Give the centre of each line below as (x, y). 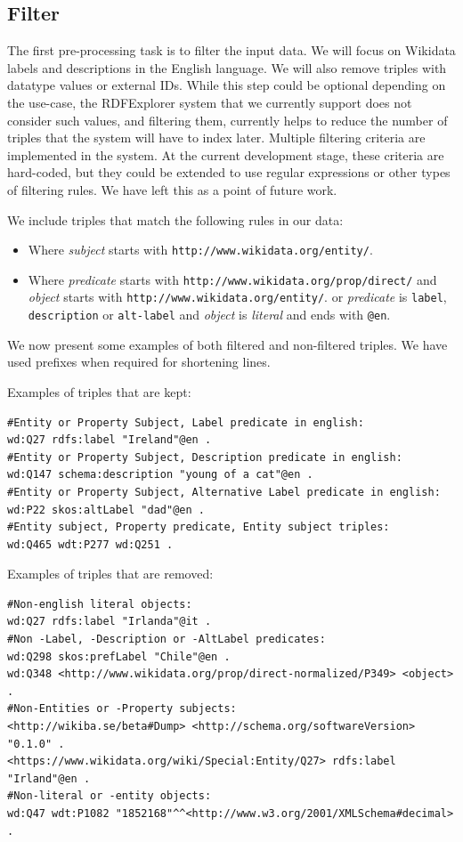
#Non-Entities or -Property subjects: (122, 709)
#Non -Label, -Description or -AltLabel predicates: (167, 640)
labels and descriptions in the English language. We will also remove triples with (227, 67)
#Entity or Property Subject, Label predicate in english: (186, 422)
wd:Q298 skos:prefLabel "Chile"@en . (119, 656)
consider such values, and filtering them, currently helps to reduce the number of (227, 120)
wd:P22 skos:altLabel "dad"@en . (106, 510)
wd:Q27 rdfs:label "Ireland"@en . (110, 440)
